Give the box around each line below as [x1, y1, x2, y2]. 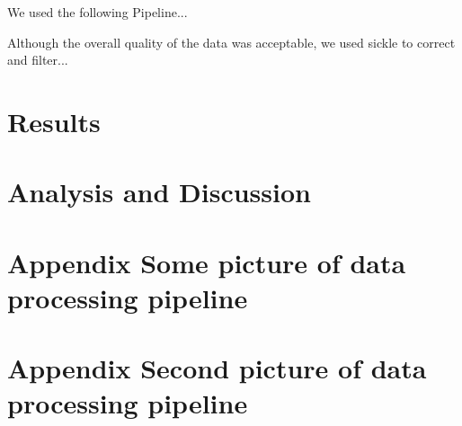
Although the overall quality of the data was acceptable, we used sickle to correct [7, 32, 456, 51]
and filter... [7, 50, 68, 69]
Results [7, 102, 101, 139]
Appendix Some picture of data [7, 244, 406, 280]
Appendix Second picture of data [7, 350, 427, 386]
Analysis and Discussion [7, 173, 311, 210]
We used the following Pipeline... [7, 3, 188, 21]
